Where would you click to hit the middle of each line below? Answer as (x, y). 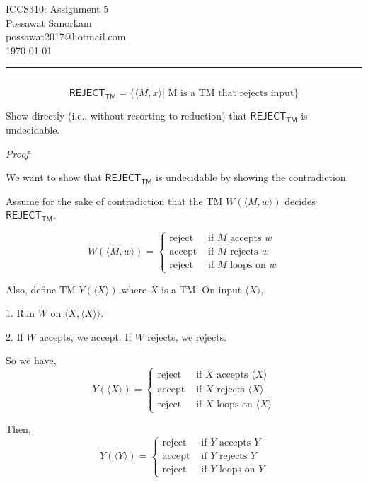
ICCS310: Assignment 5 (57, 8)
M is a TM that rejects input (231, 94)
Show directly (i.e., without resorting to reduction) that (126, 116)
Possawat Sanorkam (49, 22)
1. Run (21, 313)
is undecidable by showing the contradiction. (252, 177)
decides (300, 200)
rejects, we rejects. (187, 336)
